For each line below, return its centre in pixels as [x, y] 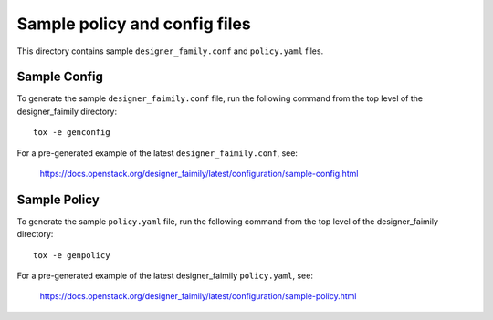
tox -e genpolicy [72, 255]
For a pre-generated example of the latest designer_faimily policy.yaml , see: [165, 276]
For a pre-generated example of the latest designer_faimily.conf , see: [157, 153]
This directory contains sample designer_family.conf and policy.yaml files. [170, 51]
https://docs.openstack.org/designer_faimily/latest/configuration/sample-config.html [199, 174]
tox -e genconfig [72, 133]
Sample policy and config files [134, 24]
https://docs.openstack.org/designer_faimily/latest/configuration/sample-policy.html [198, 296]
